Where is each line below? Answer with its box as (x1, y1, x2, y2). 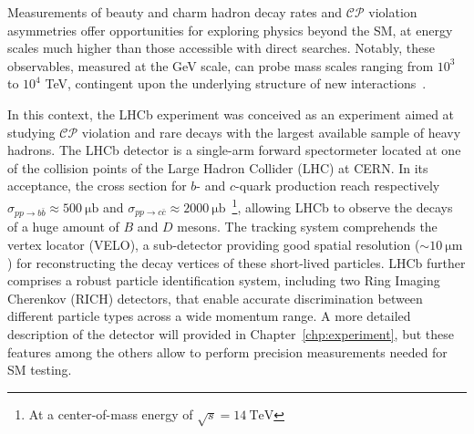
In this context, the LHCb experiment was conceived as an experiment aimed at (7, 104, 455, 123)
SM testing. (7, 360, 72, 379)
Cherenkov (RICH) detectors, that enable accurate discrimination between (7, 288, 423, 307)
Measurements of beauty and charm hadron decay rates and (7, 3, 343, 21)
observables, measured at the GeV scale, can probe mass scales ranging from (7, 56, 434, 75)
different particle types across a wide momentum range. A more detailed (7, 306, 411, 325)
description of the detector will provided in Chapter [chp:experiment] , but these (7, 324, 455, 343)
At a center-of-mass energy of (28, 404, 193, 423)
